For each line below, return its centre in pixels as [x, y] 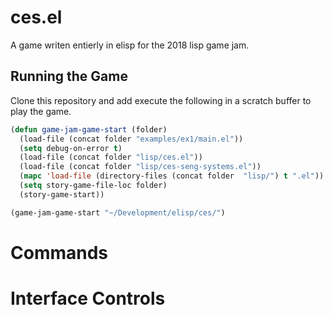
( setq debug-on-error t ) [71, 148]
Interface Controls [88, 298]
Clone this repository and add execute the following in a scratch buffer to [161, 100]
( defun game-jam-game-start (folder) [89, 129]
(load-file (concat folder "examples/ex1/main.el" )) [131, 139]
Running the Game [69, 76]
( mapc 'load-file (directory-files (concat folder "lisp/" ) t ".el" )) [172, 176]
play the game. [41, 111]
